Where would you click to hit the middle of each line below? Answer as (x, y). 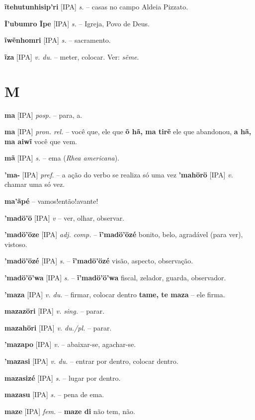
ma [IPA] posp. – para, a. (43, 115)
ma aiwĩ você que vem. (41, 141)
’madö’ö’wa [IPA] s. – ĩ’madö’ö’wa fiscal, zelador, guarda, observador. (115, 278)
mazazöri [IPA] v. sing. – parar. (54, 311)
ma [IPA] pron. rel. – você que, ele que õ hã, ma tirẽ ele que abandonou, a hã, (128, 131)
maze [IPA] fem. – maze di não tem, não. (70, 411)
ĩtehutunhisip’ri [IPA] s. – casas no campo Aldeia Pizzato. (96, 6)
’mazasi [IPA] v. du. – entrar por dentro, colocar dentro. (91, 361)
